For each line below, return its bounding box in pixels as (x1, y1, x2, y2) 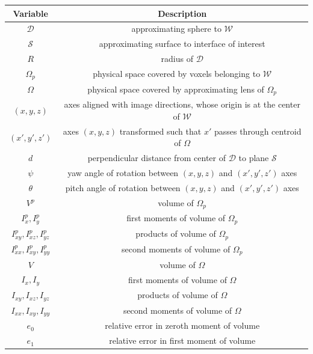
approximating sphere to (131, 22, 222, 35)
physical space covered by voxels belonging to (93, 67, 261, 80)
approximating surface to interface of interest (99, 37, 265, 50)
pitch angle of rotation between (65, 181, 181, 194)
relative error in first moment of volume (109, 334, 256, 347)
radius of (161, 52, 193, 65)
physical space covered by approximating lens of (87, 82, 264, 95)
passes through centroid (214, 124, 302, 137)
